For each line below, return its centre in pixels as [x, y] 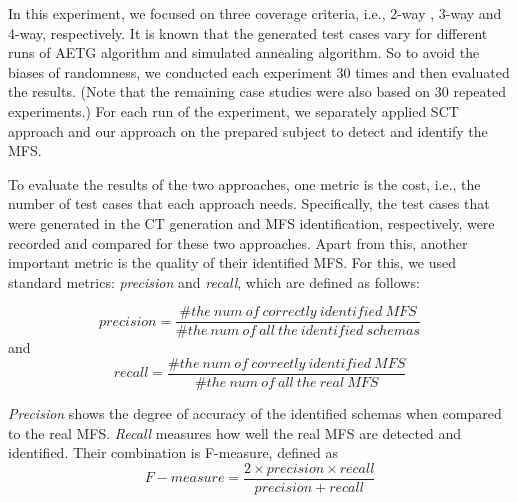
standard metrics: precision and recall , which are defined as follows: [214, 281]
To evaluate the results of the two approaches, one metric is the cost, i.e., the [244, 183]
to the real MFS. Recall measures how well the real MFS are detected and [235, 432]
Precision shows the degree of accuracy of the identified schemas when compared [255, 413]
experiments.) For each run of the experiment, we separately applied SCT [233, 110]
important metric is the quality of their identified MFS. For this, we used [232, 262]
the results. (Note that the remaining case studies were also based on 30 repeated [257, 91]
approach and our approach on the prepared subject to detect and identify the [248, 130]
